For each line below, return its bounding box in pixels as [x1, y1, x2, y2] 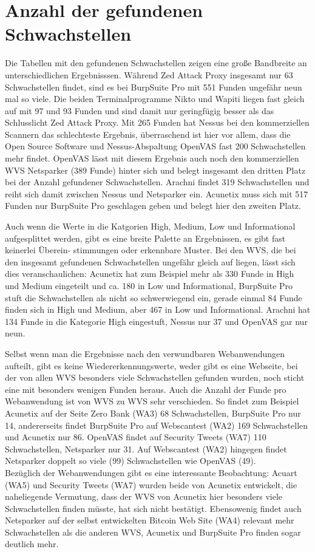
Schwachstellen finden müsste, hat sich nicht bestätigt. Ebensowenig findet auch [5, 502, 302, 514]
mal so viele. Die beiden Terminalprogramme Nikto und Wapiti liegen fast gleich [5, 92, 305, 105]
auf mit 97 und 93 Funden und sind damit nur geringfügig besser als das [5, 104, 274, 117]
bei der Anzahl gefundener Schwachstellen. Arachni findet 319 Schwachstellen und [5, 175, 310, 188]
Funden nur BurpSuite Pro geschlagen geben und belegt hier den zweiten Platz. [5, 199, 301, 212]
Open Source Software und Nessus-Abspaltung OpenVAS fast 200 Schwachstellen [5, 140, 306, 152]
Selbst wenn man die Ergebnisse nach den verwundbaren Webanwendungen [5, 347, 285, 359]
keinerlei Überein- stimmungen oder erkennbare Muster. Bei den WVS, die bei [5, 244, 296, 256]
